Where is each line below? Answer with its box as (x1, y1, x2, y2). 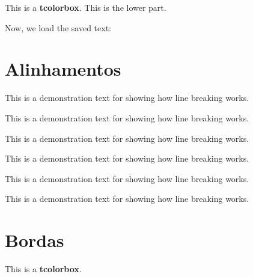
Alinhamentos (5, 56, 121, 81)
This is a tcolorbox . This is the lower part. (5, 1, 166, 13)
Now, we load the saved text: (5, 21, 111, 34)
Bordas (5, 228, 64, 252)
